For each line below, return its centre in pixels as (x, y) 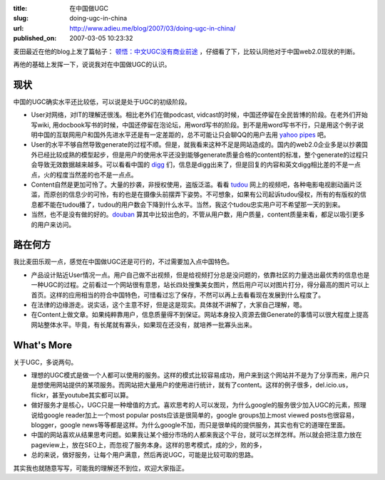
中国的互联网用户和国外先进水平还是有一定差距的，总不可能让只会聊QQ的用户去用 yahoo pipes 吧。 (184, 135)
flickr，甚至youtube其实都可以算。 (82, 395)
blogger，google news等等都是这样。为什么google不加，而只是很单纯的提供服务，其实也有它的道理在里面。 (190, 425)
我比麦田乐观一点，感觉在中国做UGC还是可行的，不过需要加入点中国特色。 (123, 262)
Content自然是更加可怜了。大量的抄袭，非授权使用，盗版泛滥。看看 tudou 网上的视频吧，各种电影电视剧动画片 (194, 184)
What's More (43, 345)
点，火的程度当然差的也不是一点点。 (84, 174)
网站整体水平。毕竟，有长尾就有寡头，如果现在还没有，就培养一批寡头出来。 (143, 325)
